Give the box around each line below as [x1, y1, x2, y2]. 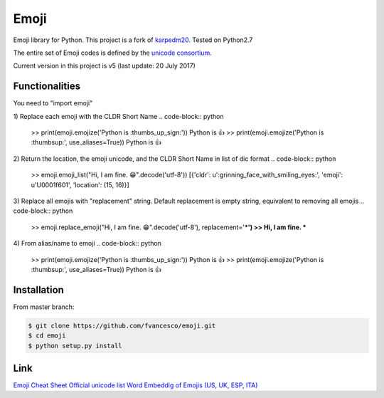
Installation [13, 283, 64, 295]
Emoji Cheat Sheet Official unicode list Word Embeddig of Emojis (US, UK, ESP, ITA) [13, 381, 258, 389]
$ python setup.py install [28, 342, 122, 350]
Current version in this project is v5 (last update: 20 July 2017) [13, 61, 196, 70]
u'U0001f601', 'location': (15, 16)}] [31, 180, 129, 189]
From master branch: [13, 303, 75, 311]
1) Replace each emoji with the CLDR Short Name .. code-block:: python [13, 112, 224, 120]
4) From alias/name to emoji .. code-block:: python [13, 239, 161, 248]
